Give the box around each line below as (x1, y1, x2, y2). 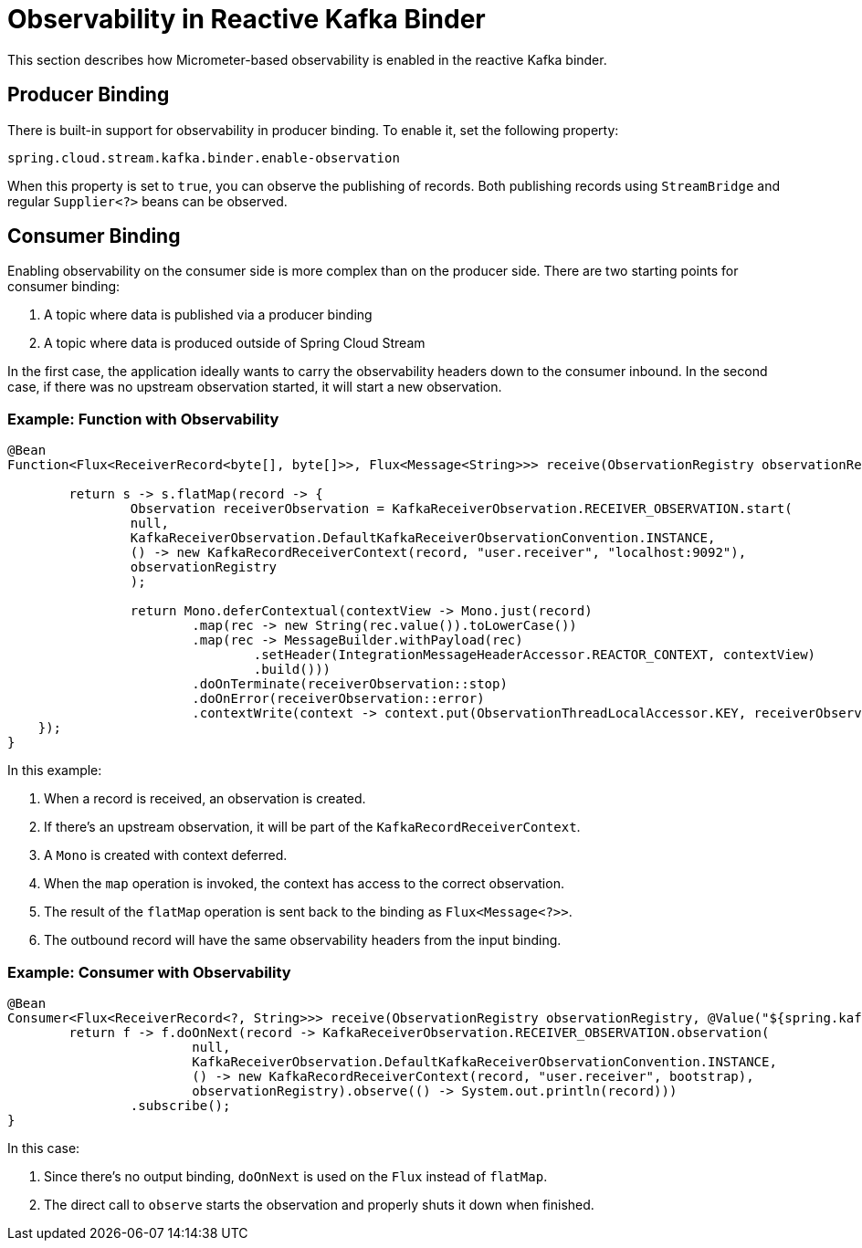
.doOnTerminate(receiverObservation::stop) (192, 676, 508, 692)
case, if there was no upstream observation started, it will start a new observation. (7, 379, 502, 395)
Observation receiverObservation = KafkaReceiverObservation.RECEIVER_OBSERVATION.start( (130, 501, 793, 517)
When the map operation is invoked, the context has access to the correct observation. (44, 876, 564, 892)
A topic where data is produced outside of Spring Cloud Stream (44, 335, 426, 351)
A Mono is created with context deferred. (44, 847, 288, 864)
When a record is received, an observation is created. (44, 791, 366, 807)
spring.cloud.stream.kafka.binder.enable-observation (7, 150, 400, 165)
